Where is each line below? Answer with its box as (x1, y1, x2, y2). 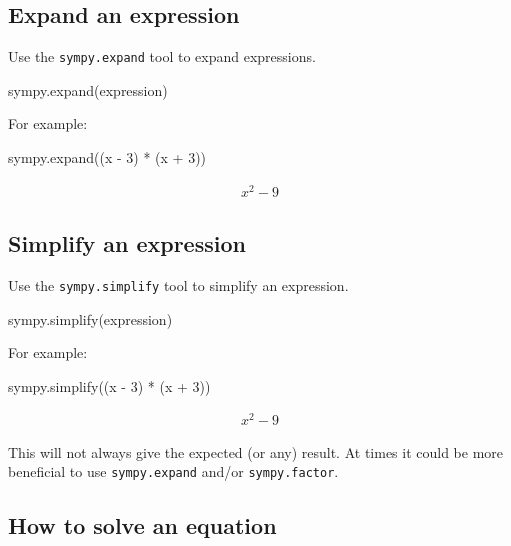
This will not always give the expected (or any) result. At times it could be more (8, 441, 504, 462)
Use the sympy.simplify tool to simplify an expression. (8, 274, 349, 295)
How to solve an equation (8, 510, 277, 541)
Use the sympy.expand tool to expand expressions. (8, 46, 316, 67)
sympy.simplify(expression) (8, 308, 173, 329)
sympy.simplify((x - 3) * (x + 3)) (8, 375, 211, 396)
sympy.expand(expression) (8, 79, 168, 100)
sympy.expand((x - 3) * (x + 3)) (8, 147, 207, 168)
